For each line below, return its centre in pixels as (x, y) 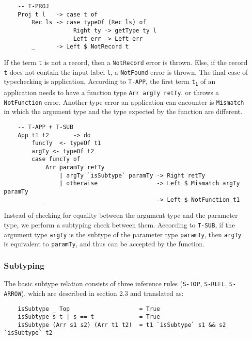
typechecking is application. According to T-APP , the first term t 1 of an (110, 82)
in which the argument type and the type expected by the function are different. (123, 111)
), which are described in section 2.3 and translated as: (102, 293)
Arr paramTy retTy (75, 168)
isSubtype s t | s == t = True (89, 317)
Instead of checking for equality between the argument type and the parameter (121, 215)
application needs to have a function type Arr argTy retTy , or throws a (111, 92)
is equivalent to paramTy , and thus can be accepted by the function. (104, 244)
